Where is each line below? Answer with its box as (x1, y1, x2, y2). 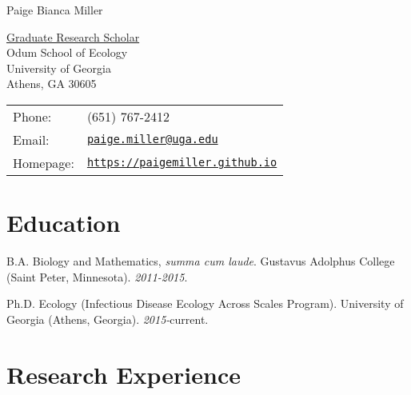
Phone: (13, 106, 52, 126)
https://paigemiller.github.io (86, 156, 277, 170)
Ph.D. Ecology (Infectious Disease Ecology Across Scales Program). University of (6, 295, 404, 312)
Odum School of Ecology (6, 44, 128, 61)
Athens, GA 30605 (6, 75, 97, 92)
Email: (13, 130, 50, 149)
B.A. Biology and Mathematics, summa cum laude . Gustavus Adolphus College (6, 253, 395, 269)
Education (6, 206, 121, 239)
